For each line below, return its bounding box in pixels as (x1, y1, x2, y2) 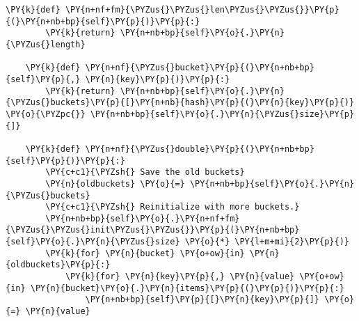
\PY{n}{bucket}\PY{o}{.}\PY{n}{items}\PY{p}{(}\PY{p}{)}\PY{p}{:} (30, 283, 344, 293)
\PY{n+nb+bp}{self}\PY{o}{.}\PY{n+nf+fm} (45, 213, 240, 224)
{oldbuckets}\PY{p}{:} (6, 260, 111, 270)
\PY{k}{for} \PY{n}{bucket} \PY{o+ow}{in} (45, 248, 245, 258)
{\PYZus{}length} (6, 39, 86, 49)
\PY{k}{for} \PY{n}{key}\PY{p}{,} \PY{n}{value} (65, 272, 295, 282)
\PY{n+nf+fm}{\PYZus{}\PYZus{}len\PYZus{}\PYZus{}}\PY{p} (65, 5, 340, 15)
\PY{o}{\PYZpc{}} (6, 109, 86, 119)
